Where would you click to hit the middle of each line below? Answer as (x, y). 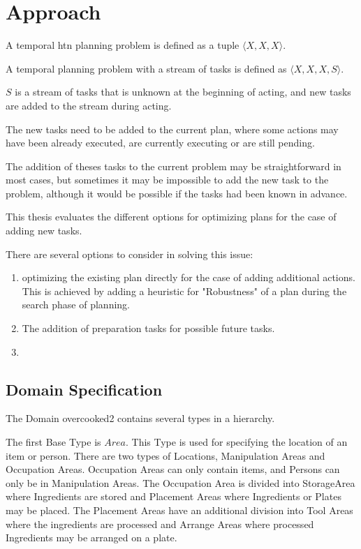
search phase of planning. (76, 304)
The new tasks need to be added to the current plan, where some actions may (172, 129)
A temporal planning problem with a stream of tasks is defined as (146, 68)
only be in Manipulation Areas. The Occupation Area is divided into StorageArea (180, 482)
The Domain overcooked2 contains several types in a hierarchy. (140, 418)
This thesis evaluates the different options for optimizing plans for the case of (171, 217)
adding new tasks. (44, 231)
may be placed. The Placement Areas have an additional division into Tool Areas (179, 510)
